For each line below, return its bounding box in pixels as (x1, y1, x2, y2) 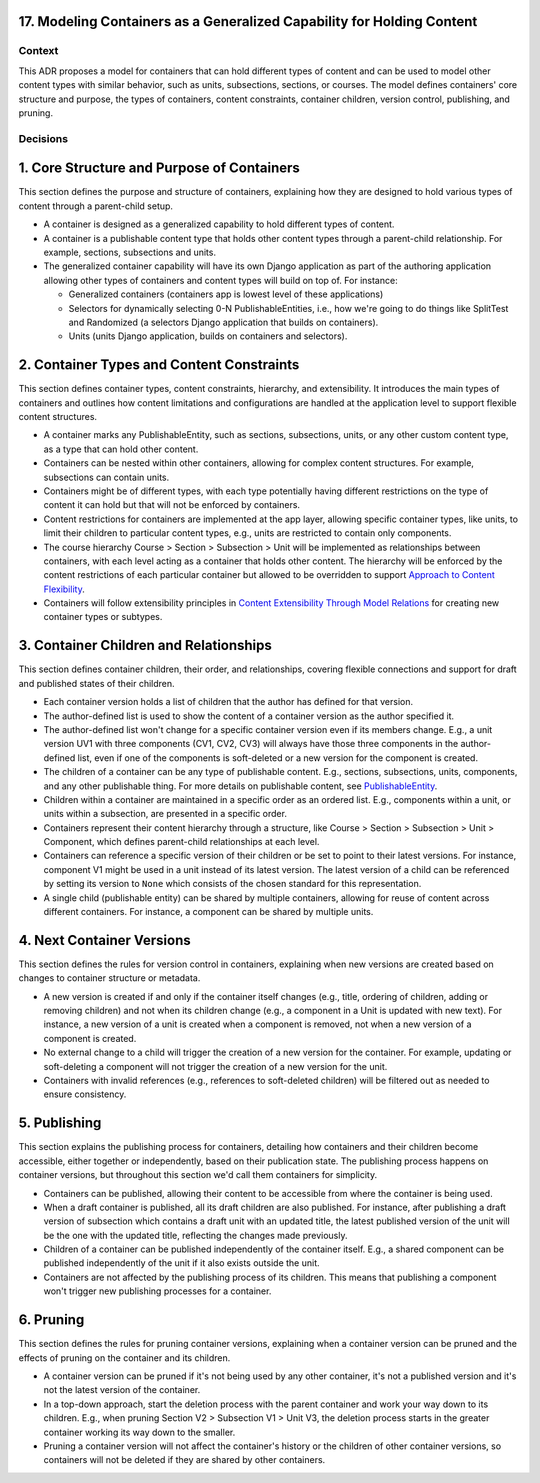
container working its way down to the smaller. (43, 1426, 236, 1438)
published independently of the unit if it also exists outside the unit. (43, 1257, 320, 1269)
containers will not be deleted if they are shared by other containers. (43, 1454, 326, 1466)
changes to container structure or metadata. (18, 972, 201, 984)
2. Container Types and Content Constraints (18, 356, 300, 374)
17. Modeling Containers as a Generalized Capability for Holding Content (18, 13, 478, 30)
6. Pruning (18, 1311, 85, 1329)
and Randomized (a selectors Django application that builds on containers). (68, 316, 379, 328)
